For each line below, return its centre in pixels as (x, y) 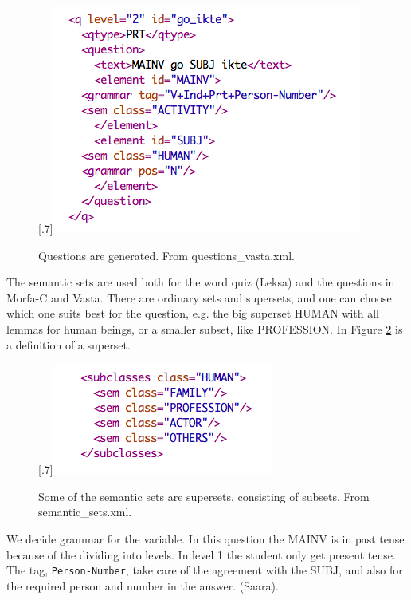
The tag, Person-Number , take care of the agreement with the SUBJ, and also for (205, 570)
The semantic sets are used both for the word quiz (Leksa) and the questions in (201, 282)
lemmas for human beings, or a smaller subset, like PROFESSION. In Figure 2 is (205, 328)
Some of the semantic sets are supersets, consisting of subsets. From (204, 496)
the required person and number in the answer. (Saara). (143, 585)
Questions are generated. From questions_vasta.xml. (166, 255)
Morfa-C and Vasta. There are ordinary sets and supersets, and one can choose (199, 297)
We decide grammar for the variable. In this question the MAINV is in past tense (205, 538)
